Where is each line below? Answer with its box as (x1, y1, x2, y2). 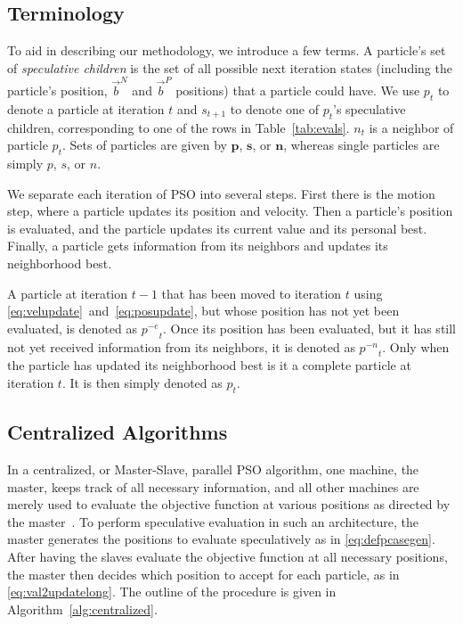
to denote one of (230, 99, 319, 118)
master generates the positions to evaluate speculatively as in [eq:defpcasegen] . (7, 530, 435, 548)
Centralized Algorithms (7, 418, 228, 446)
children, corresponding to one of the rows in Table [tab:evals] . (7, 118, 350, 136)
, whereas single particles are (283, 136, 440, 154)
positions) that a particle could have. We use (175, 81, 420, 100)
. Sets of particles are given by (61, 136, 227, 154)
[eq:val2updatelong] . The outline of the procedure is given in (7, 582, 337, 601)
